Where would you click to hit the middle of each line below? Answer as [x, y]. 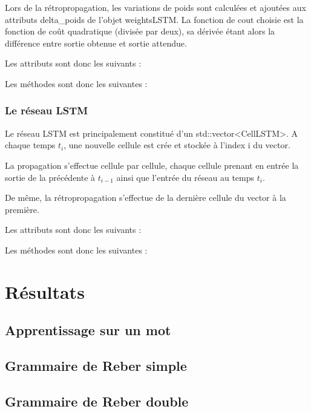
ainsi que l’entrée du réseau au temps [185, 177]
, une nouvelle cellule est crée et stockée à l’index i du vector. [177, 145]
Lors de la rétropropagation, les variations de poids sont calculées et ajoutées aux [155, 7]
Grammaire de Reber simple [96, 366]
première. [22, 209]
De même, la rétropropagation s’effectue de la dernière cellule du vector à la [146, 198]
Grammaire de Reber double [97, 401]
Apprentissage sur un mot [88, 330]
